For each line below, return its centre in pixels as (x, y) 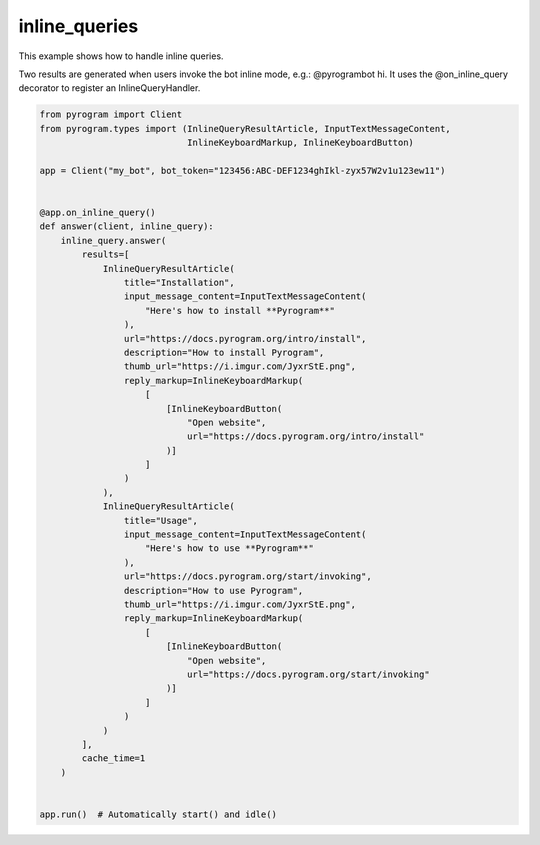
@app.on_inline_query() (98, 213)
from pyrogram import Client (111, 114)
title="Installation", (179, 282)
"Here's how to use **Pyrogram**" (229, 548)
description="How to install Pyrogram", (224, 352)
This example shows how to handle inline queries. (121, 56)
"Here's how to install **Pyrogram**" (240, 310)
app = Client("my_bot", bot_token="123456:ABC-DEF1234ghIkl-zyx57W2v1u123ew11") (242, 170)
